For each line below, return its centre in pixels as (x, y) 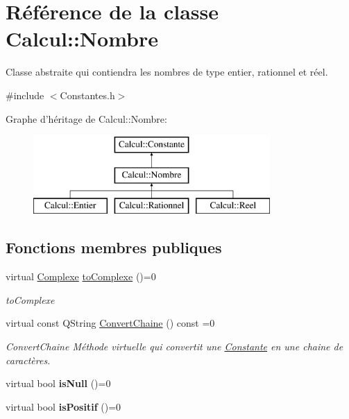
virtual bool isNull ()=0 (58, 383)
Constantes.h (87, 95)
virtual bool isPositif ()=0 (63, 406)
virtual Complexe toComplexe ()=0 (81, 276)
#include (25, 95)
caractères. (28, 360)
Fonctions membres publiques (114, 247)
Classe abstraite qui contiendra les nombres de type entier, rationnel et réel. (167, 72)
